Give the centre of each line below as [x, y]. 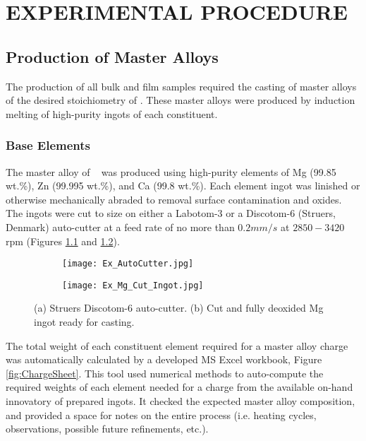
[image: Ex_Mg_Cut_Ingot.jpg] [133, 285]
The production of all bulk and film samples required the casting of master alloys [181, 86]
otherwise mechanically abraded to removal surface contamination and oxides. [174, 199]
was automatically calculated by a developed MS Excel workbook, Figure [164, 359]
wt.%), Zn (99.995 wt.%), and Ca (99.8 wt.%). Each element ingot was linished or [183, 186]
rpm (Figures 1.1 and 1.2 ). [63, 241]
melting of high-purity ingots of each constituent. [112, 113]
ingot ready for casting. [84, 322]
